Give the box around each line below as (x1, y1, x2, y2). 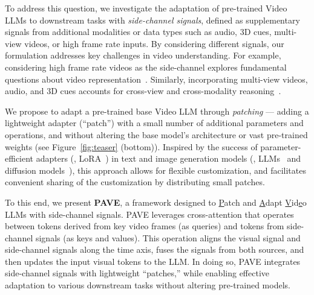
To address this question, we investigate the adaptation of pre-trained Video (5, 2, 287, 14)
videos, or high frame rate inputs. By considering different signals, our (24, 37, 284, 49)
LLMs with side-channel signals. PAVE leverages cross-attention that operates (5, 208, 294, 220)
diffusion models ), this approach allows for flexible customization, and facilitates (5, 163, 306, 176)
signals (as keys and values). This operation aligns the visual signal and (35, 231, 301, 244)
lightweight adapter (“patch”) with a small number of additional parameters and (5, 116, 304, 129)
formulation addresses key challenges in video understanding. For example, (5, 49, 281, 62)
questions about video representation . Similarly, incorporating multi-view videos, (5, 72, 308, 85)
